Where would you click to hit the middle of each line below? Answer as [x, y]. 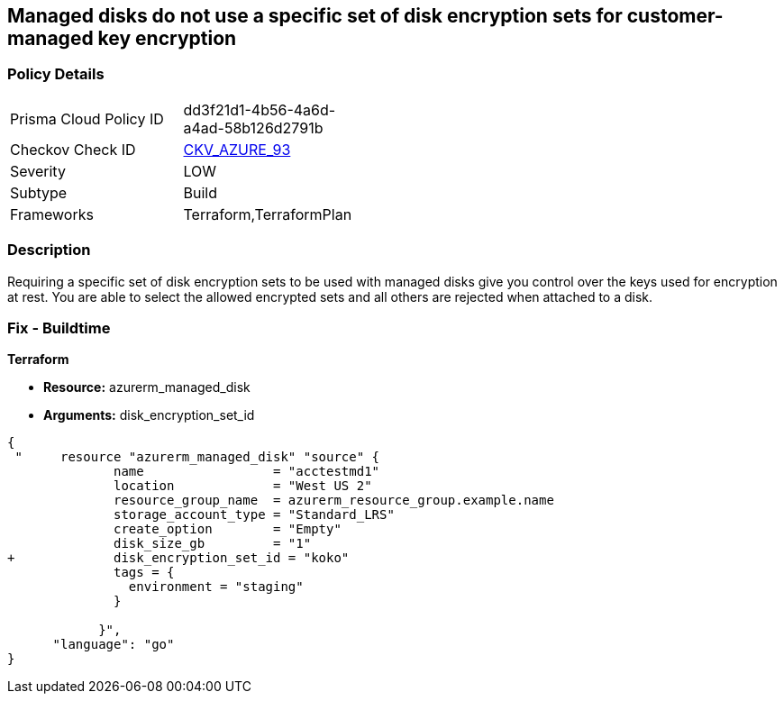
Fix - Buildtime [59, 328]
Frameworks [52, 214]
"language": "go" [114, 645]
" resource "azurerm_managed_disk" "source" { [197, 457]
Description [49, 250]
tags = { [144, 573]
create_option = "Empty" [228, 529]
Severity [38, 171]
